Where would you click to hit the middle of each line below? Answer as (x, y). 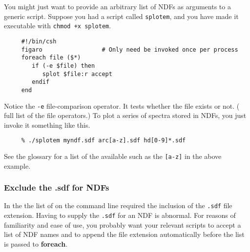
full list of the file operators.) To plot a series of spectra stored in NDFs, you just (125, 115)
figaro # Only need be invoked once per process (130, 49)
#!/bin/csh (39, 41)
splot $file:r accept (77, 74)
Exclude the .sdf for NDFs (57, 187)
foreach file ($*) (51, 58)
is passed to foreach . (36, 243)
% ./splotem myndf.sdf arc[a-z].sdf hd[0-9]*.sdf (104, 141)
